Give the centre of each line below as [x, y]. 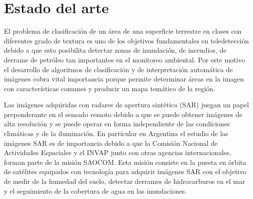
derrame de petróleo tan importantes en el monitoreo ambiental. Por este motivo [125, 59]
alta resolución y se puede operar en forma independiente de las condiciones [117, 124]
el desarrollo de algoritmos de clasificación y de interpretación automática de [118, 69]
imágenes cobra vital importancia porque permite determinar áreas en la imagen [124, 79]
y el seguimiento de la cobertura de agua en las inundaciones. [96, 190]
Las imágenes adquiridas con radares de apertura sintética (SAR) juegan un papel [126, 105]
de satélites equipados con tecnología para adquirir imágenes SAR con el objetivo [125, 171]
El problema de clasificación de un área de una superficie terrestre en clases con [123, 31]
